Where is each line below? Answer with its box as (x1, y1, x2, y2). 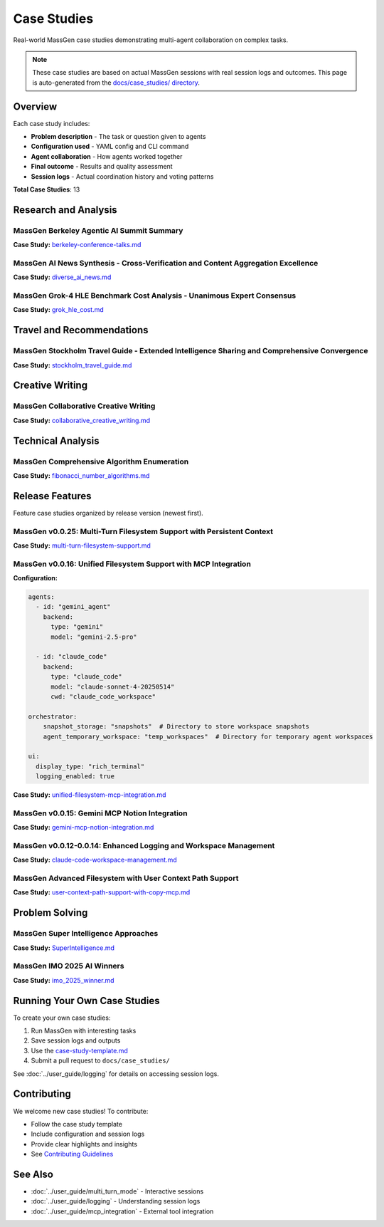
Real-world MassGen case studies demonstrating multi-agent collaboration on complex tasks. (13, 36, 288, 44)
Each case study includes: (13, 119, 90, 127)
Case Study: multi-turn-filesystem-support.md (13, 541, 151, 550)
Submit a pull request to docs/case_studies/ (31, 1056, 170, 1065)
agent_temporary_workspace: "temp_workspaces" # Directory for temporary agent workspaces (43, 732, 373, 741)
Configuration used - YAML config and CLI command (31, 142, 189, 151)
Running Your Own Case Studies (13, 994, 160, 1007)
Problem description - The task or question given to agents (31, 132, 206, 141)
